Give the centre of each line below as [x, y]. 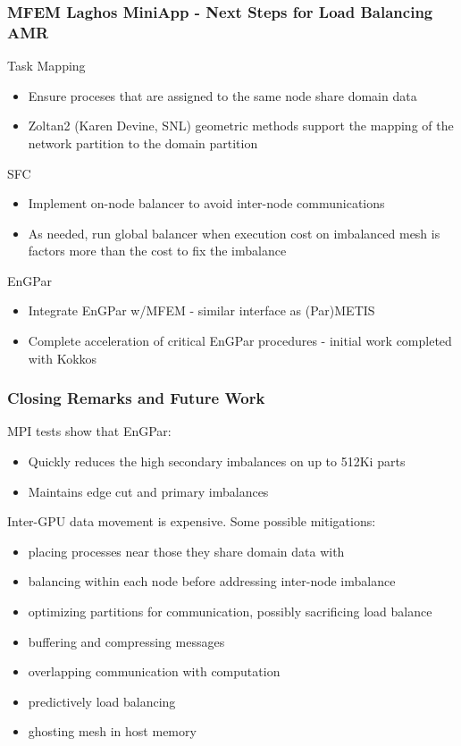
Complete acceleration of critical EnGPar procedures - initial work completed [240, 341]
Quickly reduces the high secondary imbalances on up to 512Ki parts [217, 461]
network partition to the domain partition [143, 142]
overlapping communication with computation [154, 671]
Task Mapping [46, 66]
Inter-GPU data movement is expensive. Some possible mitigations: [192, 521]
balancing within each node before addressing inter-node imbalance [212, 581]
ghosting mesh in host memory [112, 731]
